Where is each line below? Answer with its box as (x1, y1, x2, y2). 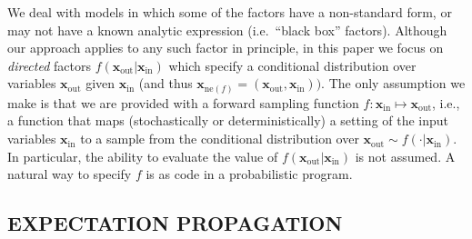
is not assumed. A (355, 146, 456, 165)
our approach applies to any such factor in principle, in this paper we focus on (7, 38, 444, 57)
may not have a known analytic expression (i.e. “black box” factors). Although (7, 20, 447, 39)
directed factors (7, 55, 91, 75)
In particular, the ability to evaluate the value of (7, 146, 278, 165)
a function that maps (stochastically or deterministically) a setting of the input (7, 111, 449, 130)
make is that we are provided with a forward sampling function (7, 93, 359, 112)
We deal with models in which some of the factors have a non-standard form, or (7, 3, 452, 21)
